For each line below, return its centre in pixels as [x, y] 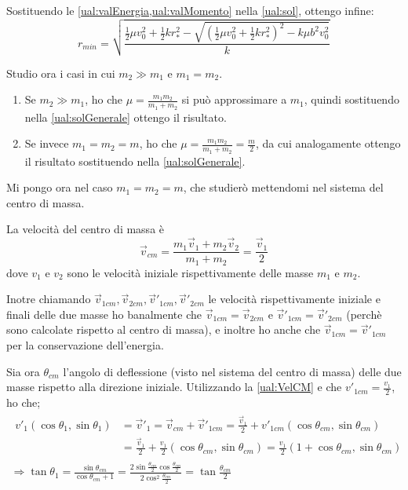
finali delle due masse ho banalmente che [104, 314]
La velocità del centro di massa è [86, 229]
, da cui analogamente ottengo [328, 143]
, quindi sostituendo [352, 99]
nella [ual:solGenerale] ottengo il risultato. [126, 117]
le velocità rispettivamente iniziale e [294, 299]
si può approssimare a [234, 99]
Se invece [47, 143]
